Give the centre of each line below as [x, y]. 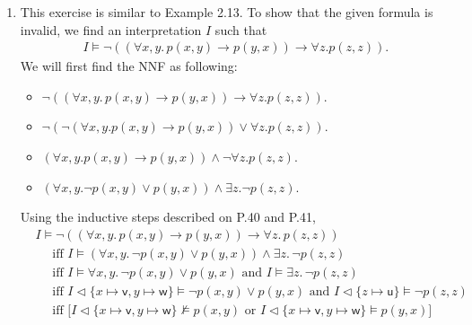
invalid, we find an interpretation [111, 29]
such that [241, 29]
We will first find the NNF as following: [129, 66]
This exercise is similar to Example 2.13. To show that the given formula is [227, 12]
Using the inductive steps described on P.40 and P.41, [168, 217]
